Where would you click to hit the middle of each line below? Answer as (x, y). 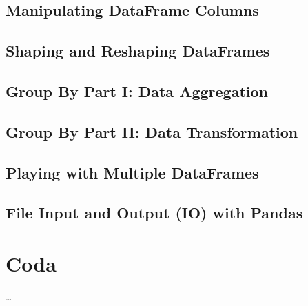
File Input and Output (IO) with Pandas (154, 213)
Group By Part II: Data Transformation (152, 131)
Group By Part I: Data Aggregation (137, 91)
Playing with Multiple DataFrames (132, 172)
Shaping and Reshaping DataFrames (138, 51)
